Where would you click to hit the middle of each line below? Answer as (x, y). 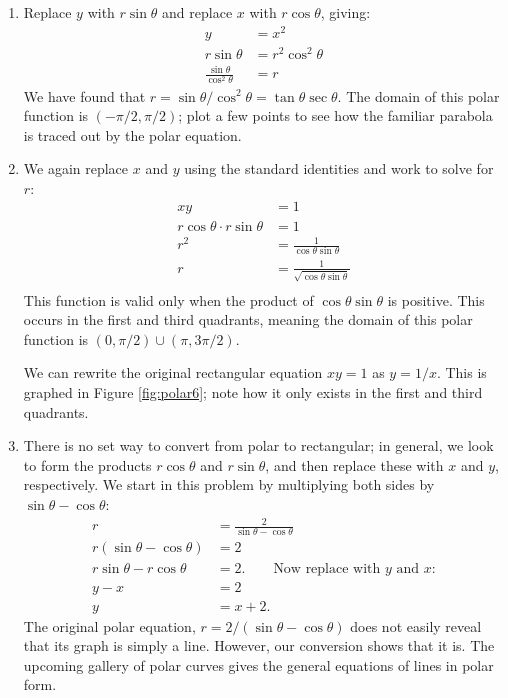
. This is (461, 372)
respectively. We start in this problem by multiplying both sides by (229, 484)
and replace (197, 12)
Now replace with (327, 568)
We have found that (84, 95)
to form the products (87, 464)
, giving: (345, 12)
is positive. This (436, 299)
